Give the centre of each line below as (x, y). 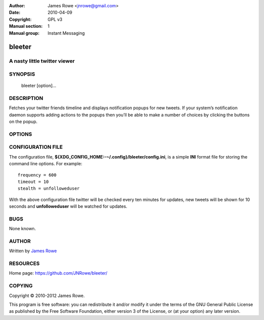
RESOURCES (24, 263)
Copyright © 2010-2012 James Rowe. (47, 296)
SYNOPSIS (22, 74)
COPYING (21, 286)
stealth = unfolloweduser (49, 189)
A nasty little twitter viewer (42, 61)
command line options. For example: (46, 164)
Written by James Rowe (33, 251)
